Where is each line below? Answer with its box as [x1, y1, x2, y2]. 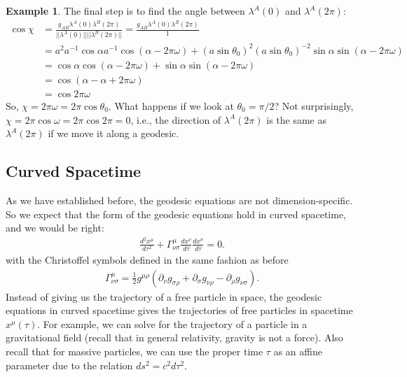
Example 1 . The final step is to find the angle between [6, 3, 245, 17]
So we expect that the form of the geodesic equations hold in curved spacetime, [6, 206, 346, 221]
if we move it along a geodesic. [48, 126, 179, 141]
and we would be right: [6, 220, 104, 235]
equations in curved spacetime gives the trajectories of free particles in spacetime [6, 303, 353, 318]
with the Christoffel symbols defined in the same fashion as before [6, 252, 289, 267]
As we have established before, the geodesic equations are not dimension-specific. [6, 193, 353, 207]
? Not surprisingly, [274, 99, 354, 113]
